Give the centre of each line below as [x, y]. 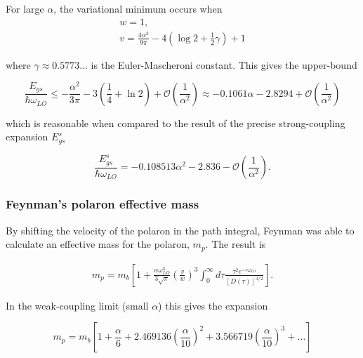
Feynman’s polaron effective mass [103, 204]
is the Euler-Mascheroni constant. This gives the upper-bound [224, 64]
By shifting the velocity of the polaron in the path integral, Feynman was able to [180, 230]
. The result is [236, 244]
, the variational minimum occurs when [138, 8]
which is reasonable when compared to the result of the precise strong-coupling [176, 122]
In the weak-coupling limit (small [77, 305]
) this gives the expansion [213, 305]
